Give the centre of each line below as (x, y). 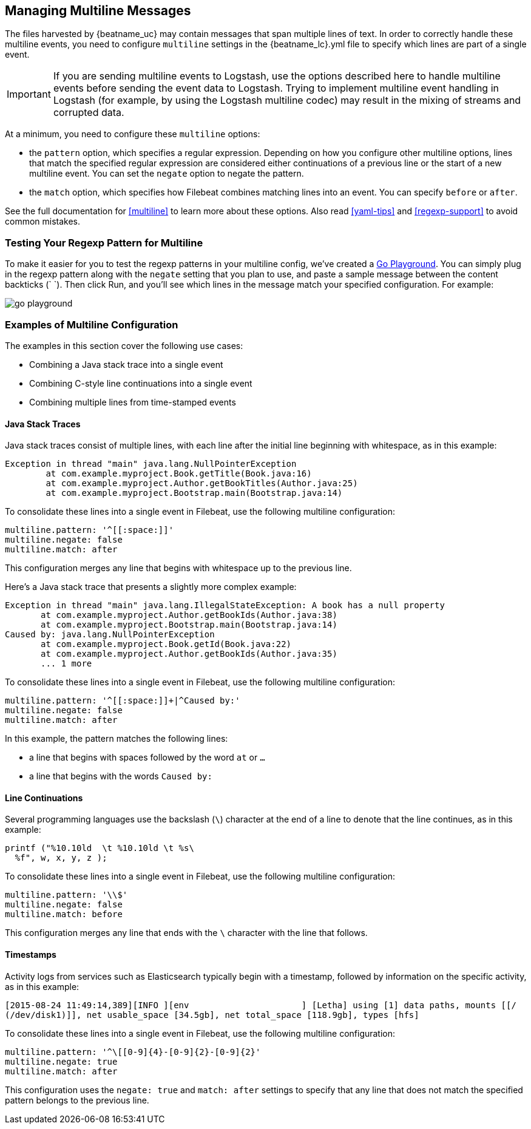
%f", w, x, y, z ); (61, 858)
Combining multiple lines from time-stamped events (133, 402)
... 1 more (66, 664)
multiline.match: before (64, 914)
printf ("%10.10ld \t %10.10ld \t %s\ (100, 848)
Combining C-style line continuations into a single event (141, 383)
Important (29, 94)
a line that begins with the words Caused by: (121, 776)
